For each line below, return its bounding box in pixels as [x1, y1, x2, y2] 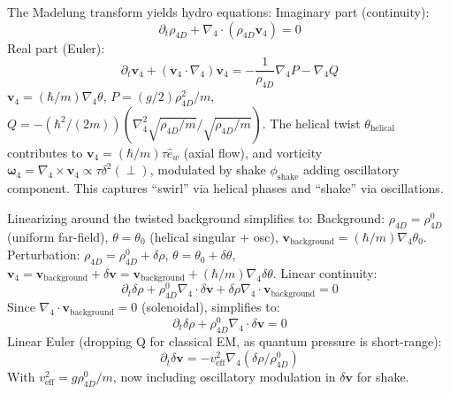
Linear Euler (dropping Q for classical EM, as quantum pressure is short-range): [7, 331, 442, 350]
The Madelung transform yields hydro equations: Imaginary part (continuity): [7, 3, 430, 20]
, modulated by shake [149, 160, 266, 179]
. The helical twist [262, 113, 361, 132]
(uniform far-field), [7, 227, 109, 245]
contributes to [7, 143, 83, 161]
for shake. [356, 367, 409, 386]
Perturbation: [7, 245, 80, 264]
